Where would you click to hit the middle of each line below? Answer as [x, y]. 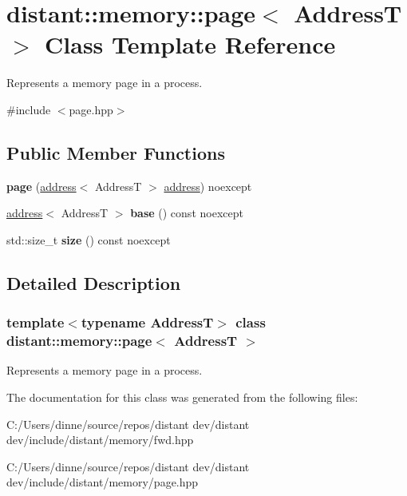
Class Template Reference [190, 44]
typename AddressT [147, 322]
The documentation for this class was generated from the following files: [182, 397]
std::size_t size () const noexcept [89, 239]
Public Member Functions [116, 152]
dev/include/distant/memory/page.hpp [103, 482]
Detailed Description [94, 282]
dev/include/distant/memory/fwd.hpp [100, 440]
